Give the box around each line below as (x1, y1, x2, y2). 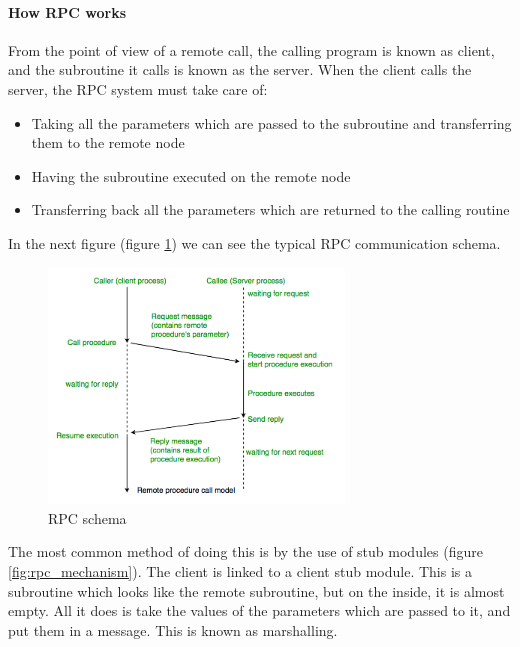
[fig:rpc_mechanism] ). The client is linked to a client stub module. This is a (8, 561, 472, 582)
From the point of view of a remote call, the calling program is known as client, (8, 39, 495, 60)
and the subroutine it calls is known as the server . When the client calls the (8, 59, 472, 80)
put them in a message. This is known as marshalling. (8, 619, 338, 640)
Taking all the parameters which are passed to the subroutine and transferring (31, 112, 512, 133)
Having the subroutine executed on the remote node (31, 165, 351, 186)
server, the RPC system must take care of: (8, 78, 268, 99)
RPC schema (48, 507, 127, 528)
